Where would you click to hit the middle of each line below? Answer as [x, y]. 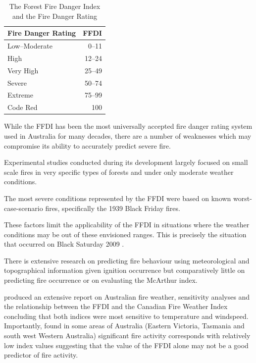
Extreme [20, 95]
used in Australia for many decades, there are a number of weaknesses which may [128, 135]
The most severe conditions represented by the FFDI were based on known [118, 198]
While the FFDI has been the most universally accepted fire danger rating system [128, 126]
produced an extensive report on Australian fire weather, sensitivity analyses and [127, 296]
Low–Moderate [30, 46]
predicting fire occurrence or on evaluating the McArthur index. [101, 280]
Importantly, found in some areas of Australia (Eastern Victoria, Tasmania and [124, 326]
